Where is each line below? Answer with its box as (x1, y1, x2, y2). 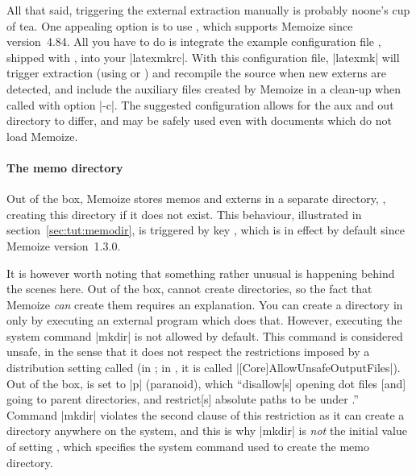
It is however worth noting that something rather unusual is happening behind (6, 264, 395, 281)
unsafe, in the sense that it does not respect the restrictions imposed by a (6, 343, 370, 360)
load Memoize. (6, 127, 78, 144)
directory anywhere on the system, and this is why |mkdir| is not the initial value (6, 422, 407, 439)
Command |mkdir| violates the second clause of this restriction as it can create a (6, 406, 405, 423)
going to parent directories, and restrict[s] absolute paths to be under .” (6, 391, 359, 408)
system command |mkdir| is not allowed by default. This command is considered (6, 327, 403, 344)
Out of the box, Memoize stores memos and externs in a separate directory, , (6, 190, 386, 207)
